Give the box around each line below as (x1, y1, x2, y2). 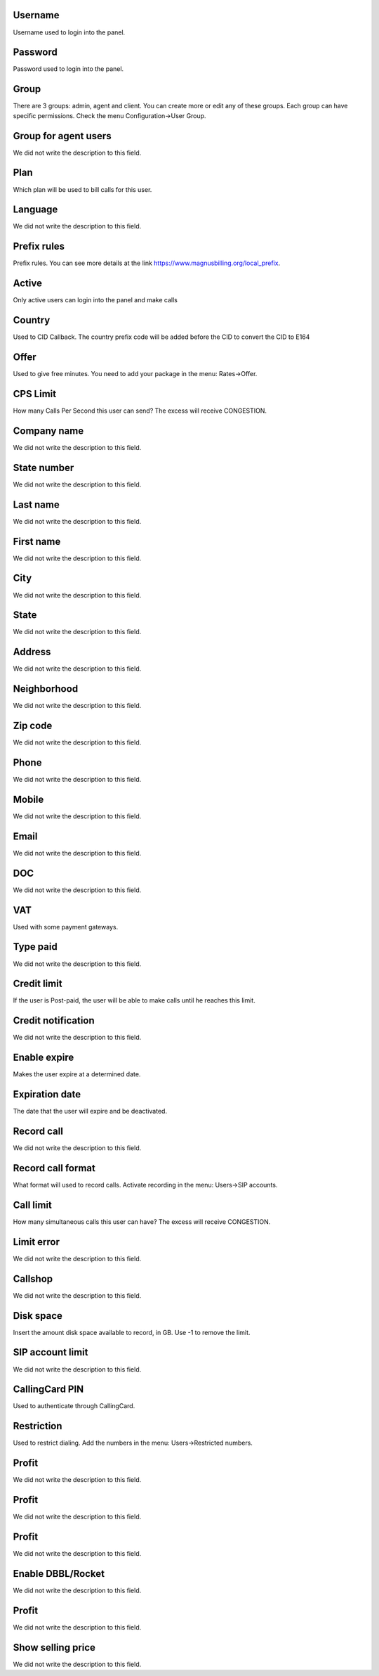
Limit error (13, 1236, 60, 1248)
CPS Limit (13, 387, 56, 400)
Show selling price (13, 1642, 96, 1654)
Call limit (13, 1199, 53, 1211)
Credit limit (13, 978, 62, 990)
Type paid (13, 941, 58, 953)
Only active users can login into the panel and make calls (13, 296, 178, 304)
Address (13, 646, 51, 658)
